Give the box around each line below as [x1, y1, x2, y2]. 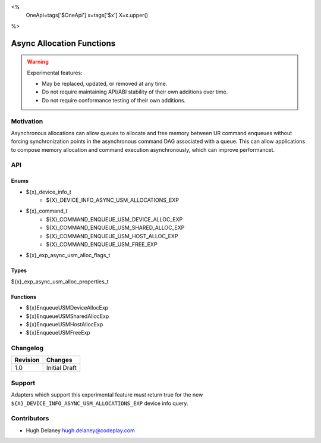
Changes [46, 356, 73, 364]
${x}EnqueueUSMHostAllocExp [26, 320, 103, 327]
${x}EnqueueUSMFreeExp [26, 329, 90, 336]
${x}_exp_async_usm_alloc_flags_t [26, 252, 111, 259]
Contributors [11, 414, 49, 423]
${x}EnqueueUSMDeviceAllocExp [26, 304, 109, 311]
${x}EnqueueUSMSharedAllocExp [26, 313, 109, 320]
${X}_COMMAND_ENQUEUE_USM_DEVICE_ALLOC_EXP [46, 216, 183, 223]
